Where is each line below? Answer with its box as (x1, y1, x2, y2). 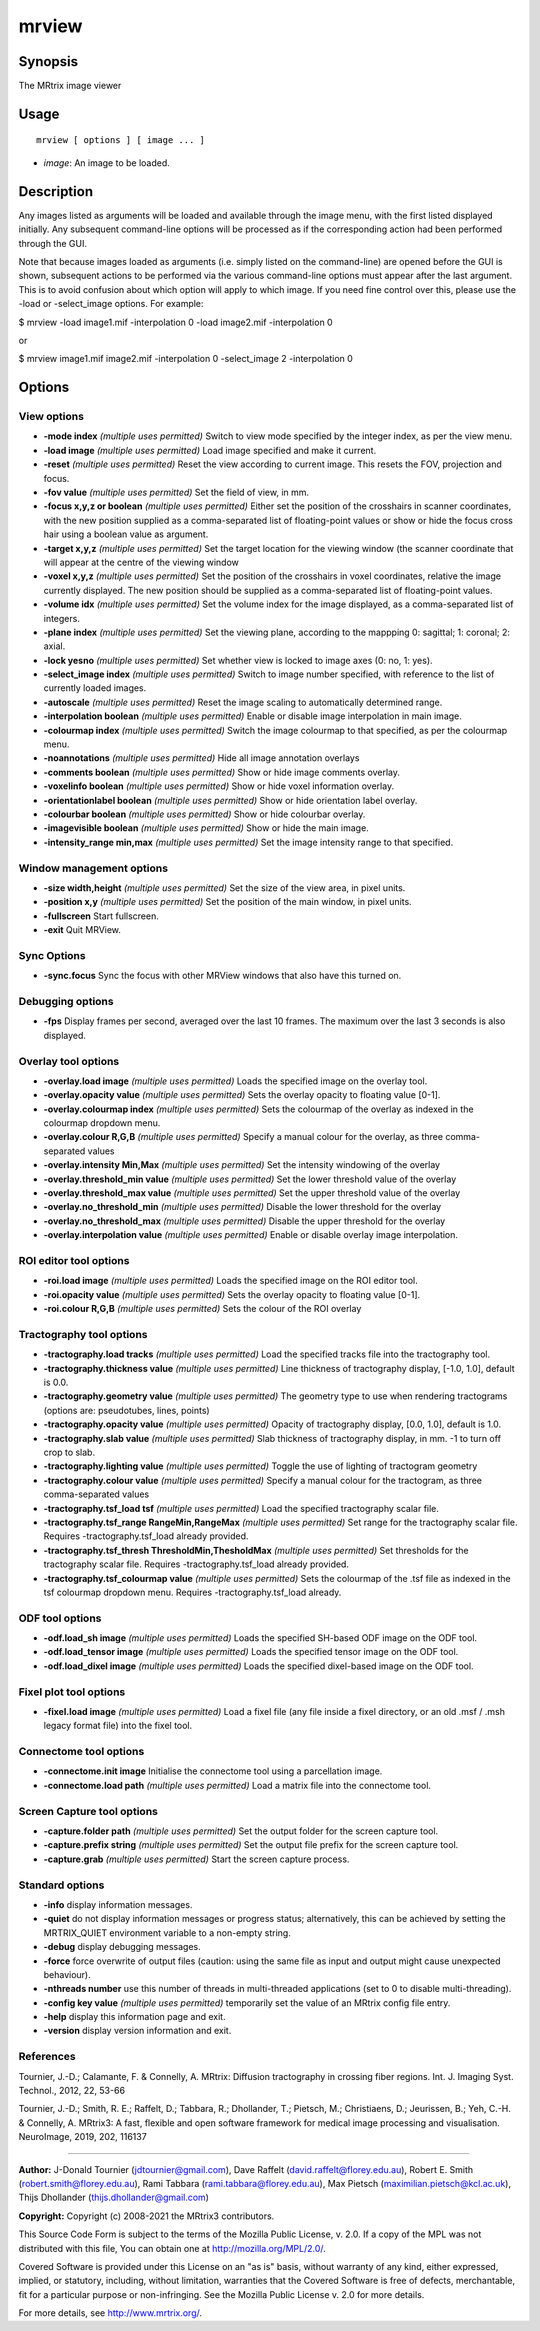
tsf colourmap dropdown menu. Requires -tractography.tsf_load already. (43, 1586, 342, 1598)
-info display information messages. (43, 1898, 193, 1910)
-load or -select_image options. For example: (18, 298, 204, 310)
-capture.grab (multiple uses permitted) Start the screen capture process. (43, 1853, 350, 1865)
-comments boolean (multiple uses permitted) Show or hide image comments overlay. (43, 766, 400, 778)
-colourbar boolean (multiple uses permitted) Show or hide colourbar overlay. (43, 808, 366, 820)
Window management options (18, 861, 169, 875)
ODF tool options (18, 1611, 102, 1625)
